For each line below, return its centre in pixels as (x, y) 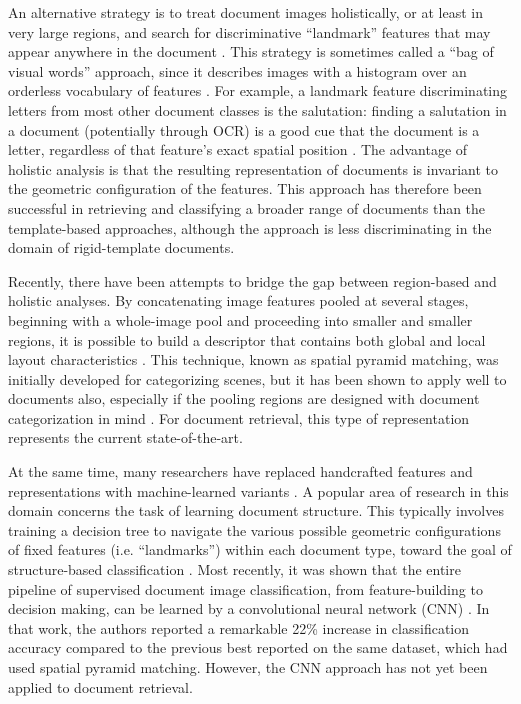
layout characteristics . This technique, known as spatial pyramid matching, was (253, 359)
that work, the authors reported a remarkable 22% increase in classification (239, 627)
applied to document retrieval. (100, 686)
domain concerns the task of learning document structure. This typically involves (256, 510)
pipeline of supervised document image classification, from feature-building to (245, 588)
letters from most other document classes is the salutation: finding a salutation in (257, 109)
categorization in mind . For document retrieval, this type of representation (239, 417)
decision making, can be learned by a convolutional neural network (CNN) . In (249, 608)
